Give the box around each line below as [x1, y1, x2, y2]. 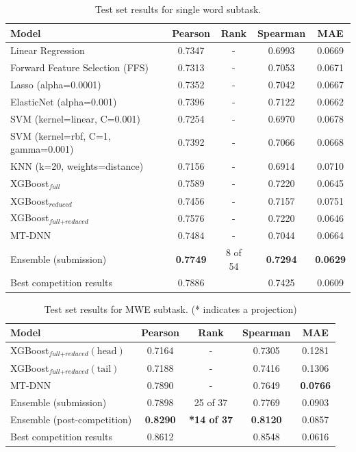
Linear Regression [10, 43, 85, 58]
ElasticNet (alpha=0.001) [10, 94, 117, 108]
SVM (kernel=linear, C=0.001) [10, 111, 140, 125]
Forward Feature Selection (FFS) [10, 60, 149, 75]
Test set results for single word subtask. [94, 2, 262, 16]
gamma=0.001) [10, 142, 74, 156]
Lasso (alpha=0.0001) [10, 77, 101, 92]
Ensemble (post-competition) [10, 412, 132, 427]
